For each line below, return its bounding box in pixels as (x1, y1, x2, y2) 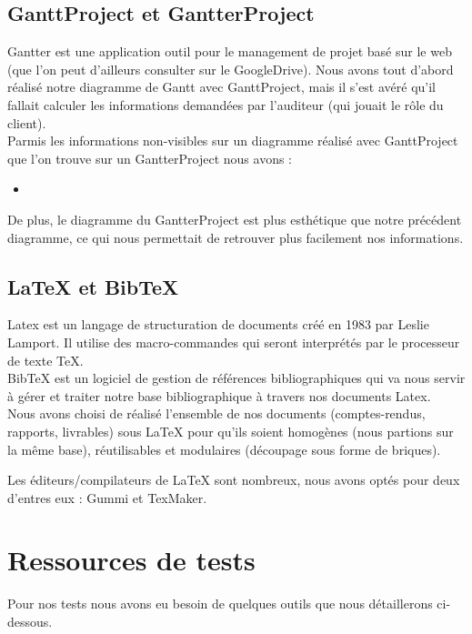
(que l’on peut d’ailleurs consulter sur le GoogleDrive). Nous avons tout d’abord (7, 59, 454, 78)
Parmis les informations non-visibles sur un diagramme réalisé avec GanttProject (7, 131, 458, 150)
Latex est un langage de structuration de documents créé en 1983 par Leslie (7, 315, 429, 334)
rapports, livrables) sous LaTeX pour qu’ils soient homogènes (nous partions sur (7, 421, 454, 440)
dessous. (7, 612, 53, 630)
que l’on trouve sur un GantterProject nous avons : (7, 148, 292, 167)
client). (7, 113, 46, 132)
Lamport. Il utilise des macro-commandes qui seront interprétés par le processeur (7, 332, 460, 351)
